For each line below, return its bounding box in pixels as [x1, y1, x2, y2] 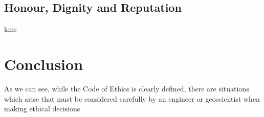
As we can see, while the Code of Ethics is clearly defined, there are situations [4, 83, 249, 93]
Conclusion [4, 53, 83, 74]
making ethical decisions [4, 103, 80, 114]
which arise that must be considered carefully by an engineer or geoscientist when [4, 93, 260, 104]
